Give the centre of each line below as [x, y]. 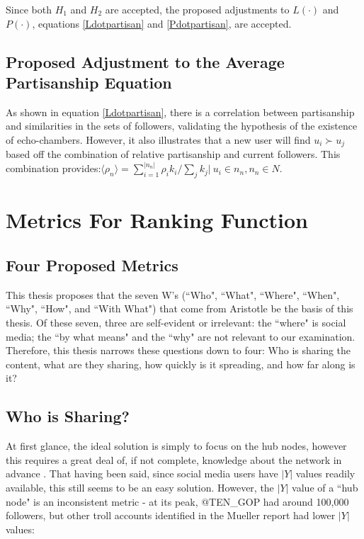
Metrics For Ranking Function [157, 220]
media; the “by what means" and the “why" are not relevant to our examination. [181, 336]
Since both [29, 9]
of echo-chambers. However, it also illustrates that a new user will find [158, 139]
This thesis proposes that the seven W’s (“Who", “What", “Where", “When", [173, 294]
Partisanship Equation [89, 82]
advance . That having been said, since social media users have [142, 473]
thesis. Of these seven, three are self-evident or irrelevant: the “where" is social [176, 323]
